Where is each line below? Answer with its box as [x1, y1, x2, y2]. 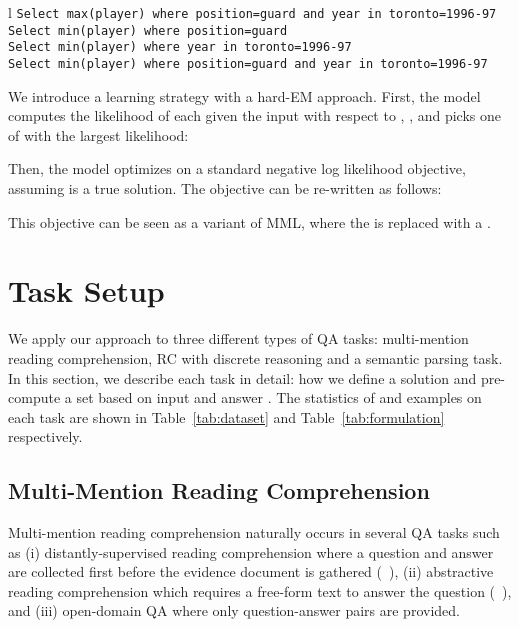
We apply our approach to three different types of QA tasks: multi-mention [8, 328, 469, 349]
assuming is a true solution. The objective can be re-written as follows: [8, 178, 442, 198]
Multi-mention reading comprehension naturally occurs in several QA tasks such [8, 522, 500, 543]
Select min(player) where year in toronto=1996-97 [8, 40, 352, 55]
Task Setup [8, 270, 165, 311]
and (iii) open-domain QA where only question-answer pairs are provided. [8, 600, 460, 621]
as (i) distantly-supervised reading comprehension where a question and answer [8, 541, 494, 562]
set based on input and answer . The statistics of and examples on [76, 387, 482, 408]
